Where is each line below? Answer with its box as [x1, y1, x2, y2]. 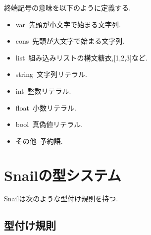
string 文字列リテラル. [15, 69, 87, 79]
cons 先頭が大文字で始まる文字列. [15, 36, 125, 46]
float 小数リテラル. [15, 102, 76, 113]
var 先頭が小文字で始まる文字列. [15, 19, 121, 29]
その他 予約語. [15, 135, 63, 146]
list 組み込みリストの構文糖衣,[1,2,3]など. [15, 52, 148, 62]
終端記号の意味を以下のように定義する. [4, 2, 131, 12]
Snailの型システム [4, 165, 121, 185]
